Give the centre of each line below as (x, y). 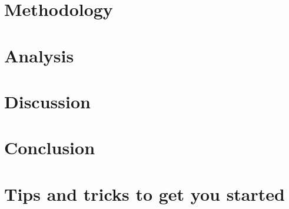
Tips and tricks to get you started (144, 193)
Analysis (39, 55)
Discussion (47, 101)
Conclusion (50, 147)
